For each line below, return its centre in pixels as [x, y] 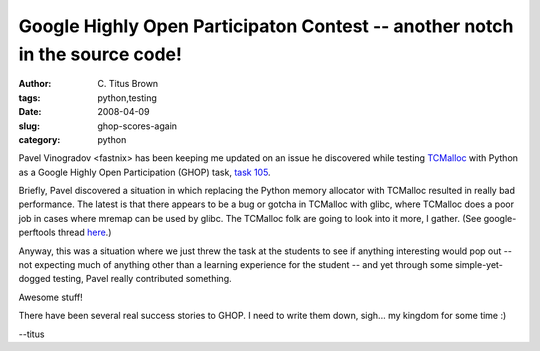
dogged [34, 279]
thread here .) [84, 232]
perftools [37, 232]
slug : [29, 126]
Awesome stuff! [51, 297]
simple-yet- [479, 265]
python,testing [127, 97]
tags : [29, 97]
